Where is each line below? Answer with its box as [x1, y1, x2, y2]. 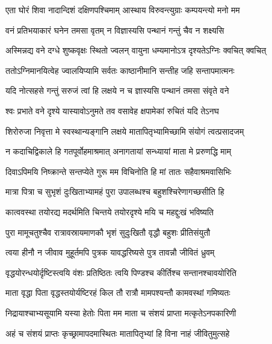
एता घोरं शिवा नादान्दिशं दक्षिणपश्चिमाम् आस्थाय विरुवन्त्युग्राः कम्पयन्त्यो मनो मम [5, 4, 240, 16]
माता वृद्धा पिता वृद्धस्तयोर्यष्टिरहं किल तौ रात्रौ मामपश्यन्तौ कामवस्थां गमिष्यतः [5, 286, 230, 299]
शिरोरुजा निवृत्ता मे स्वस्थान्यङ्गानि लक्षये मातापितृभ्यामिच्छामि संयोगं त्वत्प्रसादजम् [5, 124, 244, 137]
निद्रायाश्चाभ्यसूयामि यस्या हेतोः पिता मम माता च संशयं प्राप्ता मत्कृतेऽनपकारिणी [5, 306, 236, 319]
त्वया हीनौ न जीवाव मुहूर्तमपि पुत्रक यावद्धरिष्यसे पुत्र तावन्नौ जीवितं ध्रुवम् [5, 246, 215, 259]
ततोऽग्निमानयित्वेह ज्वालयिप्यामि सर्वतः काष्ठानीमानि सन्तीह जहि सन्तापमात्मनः [5, 64, 235, 76]
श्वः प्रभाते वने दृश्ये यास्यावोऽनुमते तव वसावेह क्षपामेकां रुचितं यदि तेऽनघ [5, 104, 219, 117]
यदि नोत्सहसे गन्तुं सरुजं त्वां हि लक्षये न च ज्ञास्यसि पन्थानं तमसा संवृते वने [5, 84, 229, 97]
